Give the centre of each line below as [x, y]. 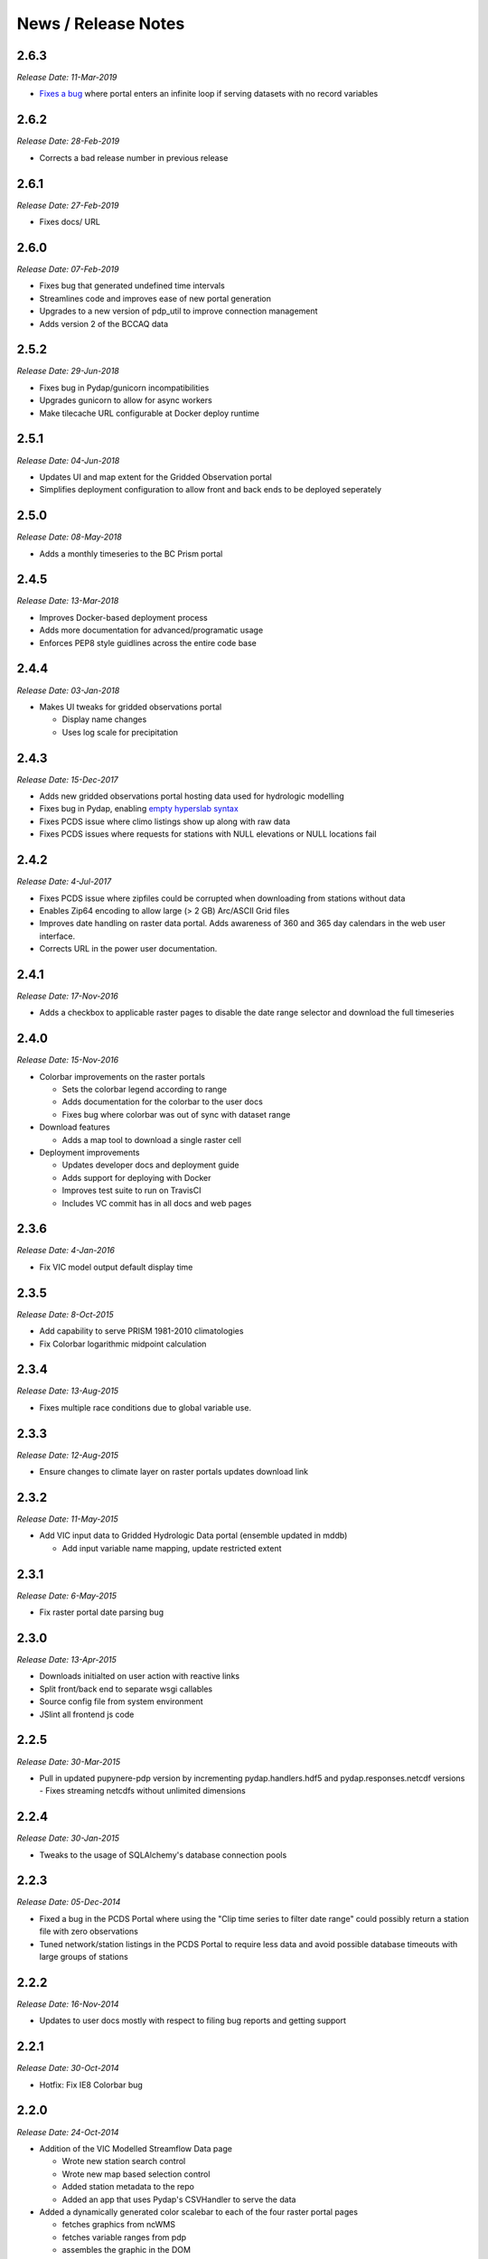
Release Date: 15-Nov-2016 [68, 1060]
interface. [57, 936]
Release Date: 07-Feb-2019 [68, 269]
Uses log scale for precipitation [120, 732]
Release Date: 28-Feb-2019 [68, 141]
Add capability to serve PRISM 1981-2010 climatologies [141, 1331]
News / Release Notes [101, 23]
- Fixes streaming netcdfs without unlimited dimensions [142, 1791]
